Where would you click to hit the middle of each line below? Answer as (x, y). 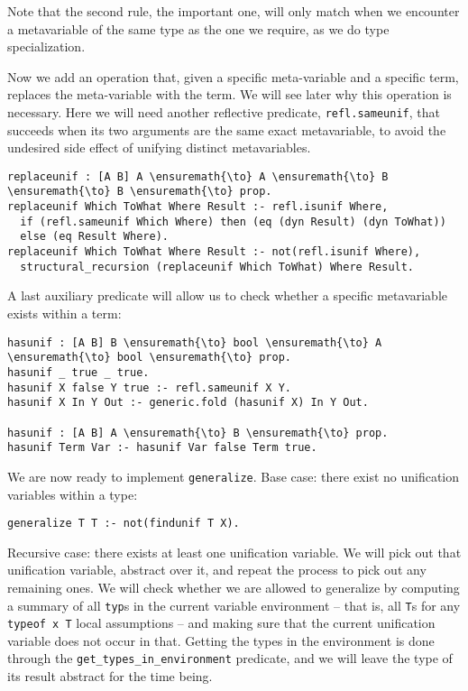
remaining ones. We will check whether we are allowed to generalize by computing (234, 587)
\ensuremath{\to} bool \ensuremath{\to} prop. (149, 358)
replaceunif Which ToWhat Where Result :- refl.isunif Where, (198, 207)
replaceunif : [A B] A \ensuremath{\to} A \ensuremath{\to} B (198, 176)
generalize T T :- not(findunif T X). (124, 524)
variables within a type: (73, 494)
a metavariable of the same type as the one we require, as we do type (198, 28)
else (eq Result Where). (94, 237)
